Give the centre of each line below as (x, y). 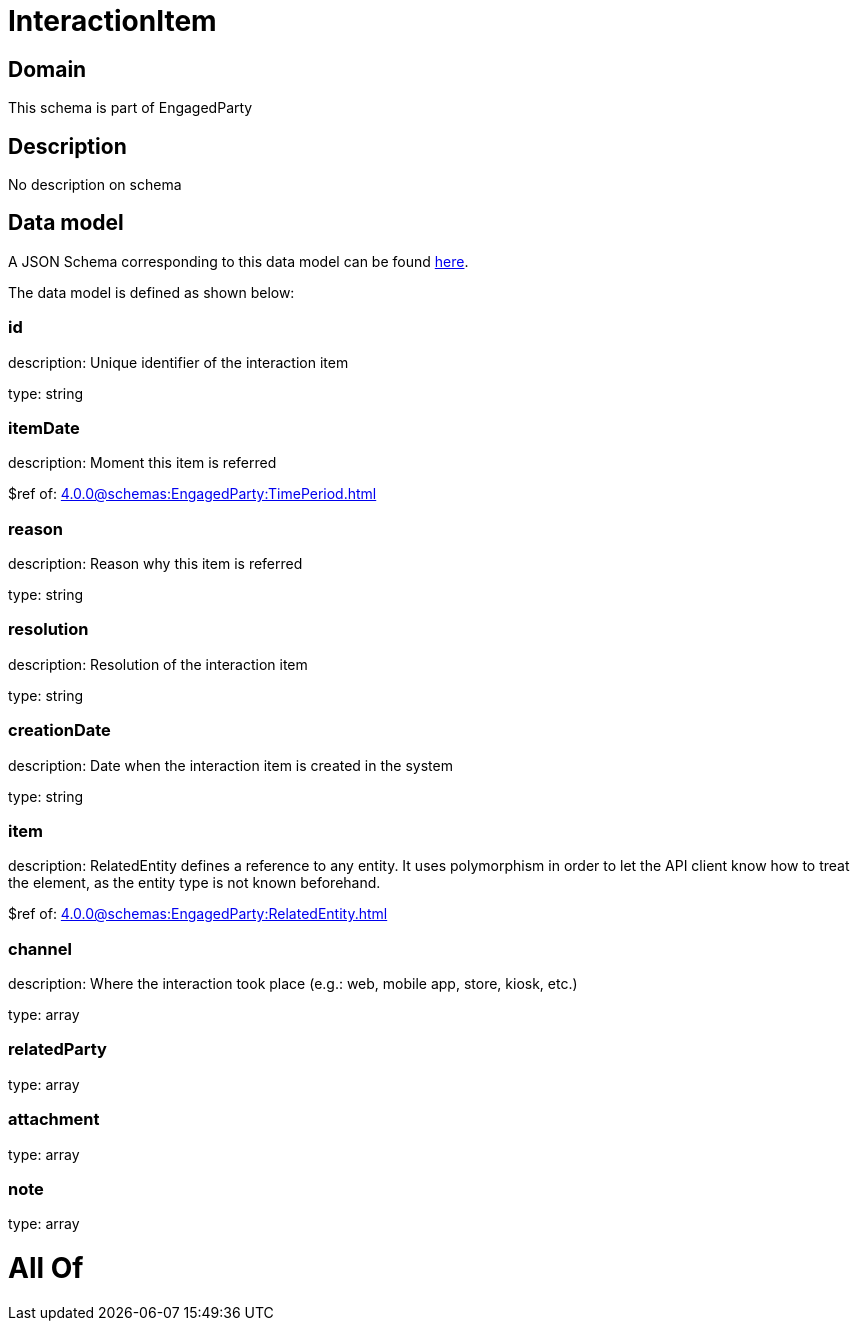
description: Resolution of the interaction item (158, 664)
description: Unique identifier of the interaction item (178, 362)
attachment (54, 1119)
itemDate (44, 427)
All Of (46, 1268)
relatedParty (57, 1049)
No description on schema (95, 185)
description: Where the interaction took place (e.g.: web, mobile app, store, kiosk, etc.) (293, 984)
